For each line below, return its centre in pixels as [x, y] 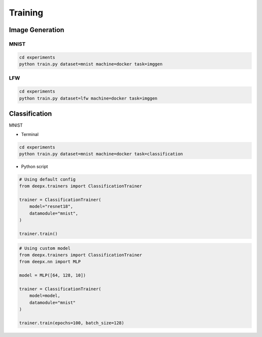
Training [26, 13]
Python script [34, 166]
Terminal [30, 134]
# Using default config [48, 179]
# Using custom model [45, 248]
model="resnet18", [51, 207]
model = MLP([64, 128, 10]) [52, 275]
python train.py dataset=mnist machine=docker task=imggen [91, 64]
